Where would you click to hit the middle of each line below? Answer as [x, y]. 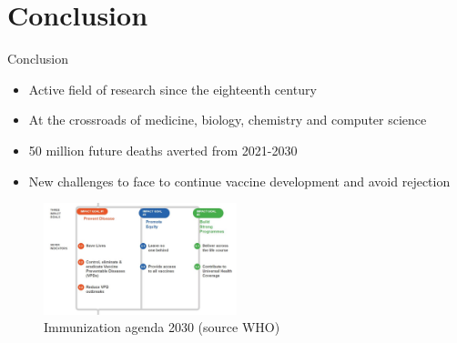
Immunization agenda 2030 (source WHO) [162, 327]
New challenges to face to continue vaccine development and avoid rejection [239, 181]
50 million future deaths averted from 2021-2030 [163, 150]
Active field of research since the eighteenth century [173, 89]
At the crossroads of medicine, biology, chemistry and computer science [228, 120]
